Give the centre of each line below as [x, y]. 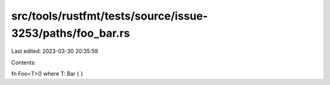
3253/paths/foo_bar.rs [71, 33]
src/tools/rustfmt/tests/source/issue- [110, 16]
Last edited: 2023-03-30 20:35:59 [55, 51]
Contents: [24, 62]
